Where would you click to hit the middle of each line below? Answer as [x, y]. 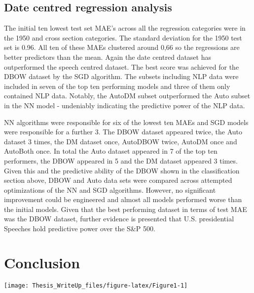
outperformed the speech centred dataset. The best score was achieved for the [122, 66]
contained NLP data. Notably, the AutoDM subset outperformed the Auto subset [127, 96]
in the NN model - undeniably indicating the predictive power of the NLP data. [125, 105]
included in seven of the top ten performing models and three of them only [117, 86]
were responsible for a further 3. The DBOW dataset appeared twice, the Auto [123, 132]
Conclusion [42, 262]
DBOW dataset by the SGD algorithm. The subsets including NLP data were [121, 76]
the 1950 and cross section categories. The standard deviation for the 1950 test [123, 37]
